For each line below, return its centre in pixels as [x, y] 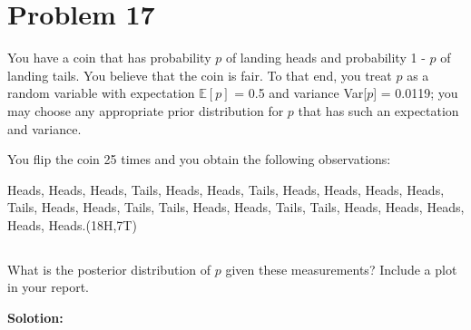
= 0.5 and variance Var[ [301, 93]
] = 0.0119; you [416, 93]
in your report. [48, 287]
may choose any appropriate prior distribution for [146, 110]
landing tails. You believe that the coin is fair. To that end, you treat [200, 75]
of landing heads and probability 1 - [325, 58]
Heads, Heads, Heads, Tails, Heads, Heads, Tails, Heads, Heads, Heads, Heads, [226, 189]
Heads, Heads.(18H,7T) [72, 224]
